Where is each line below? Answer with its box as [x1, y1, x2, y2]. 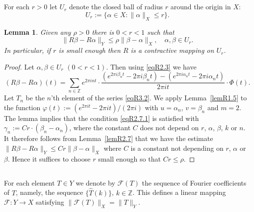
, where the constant [69, 122, 131, 133]
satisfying [36, 197, 64, 207]
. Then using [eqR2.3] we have [106, 61, 197, 71]
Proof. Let [4, 61, 34, 71]
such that [147, 26, 175, 37]
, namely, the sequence [16, 187, 83, 197]
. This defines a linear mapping [132, 187, 226, 197]
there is [92, 26, 114, 37]
